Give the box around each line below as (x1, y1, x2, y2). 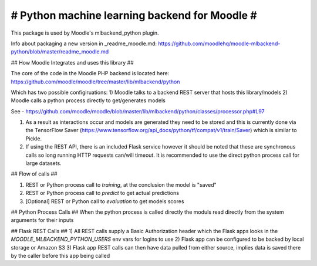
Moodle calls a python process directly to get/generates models (11, 97, 166, 104)
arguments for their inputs (11, 217, 74, 224)
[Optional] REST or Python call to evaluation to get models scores (25, 197, 184, 205)
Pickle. (25, 135, 42, 142)
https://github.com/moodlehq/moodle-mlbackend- (157, 40, 281, 47)
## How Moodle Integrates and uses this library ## (11, 59, 134, 66)
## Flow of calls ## (11, 170, 58, 177)
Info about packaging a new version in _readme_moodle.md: (11, 40, 157, 47)
